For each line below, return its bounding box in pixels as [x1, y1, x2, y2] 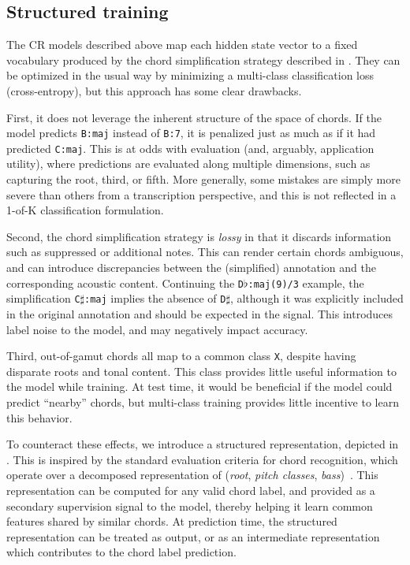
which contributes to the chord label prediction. [6, 544, 237, 560]
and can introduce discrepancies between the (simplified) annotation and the [6, 259, 376, 276]
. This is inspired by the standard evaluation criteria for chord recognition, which [6, 451, 398, 467]
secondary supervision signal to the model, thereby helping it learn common [6, 497, 373, 514]
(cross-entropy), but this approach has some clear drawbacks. [6, 82, 302, 99]
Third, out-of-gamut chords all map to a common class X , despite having [6, 348, 356, 364]
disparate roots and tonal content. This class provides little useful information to [6, 362, 397, 379]
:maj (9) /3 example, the [248, 274, 364, 291]
